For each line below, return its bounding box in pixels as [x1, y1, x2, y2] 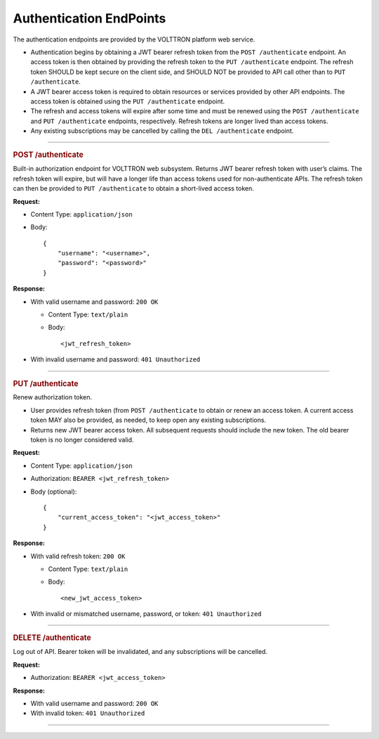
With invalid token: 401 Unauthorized [30, 709, 145, 717]
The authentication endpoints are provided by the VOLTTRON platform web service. [13, 35, 255, 44]
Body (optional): [30, 487, 77, 496]
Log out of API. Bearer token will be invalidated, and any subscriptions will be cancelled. [13, 648, 268, 656]
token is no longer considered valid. [30, 436, 134, 444]
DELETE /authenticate [13, 633, 91, 643]
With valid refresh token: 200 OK [30, 552, 126, 560]
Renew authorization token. [13, 393, 93, 401]
